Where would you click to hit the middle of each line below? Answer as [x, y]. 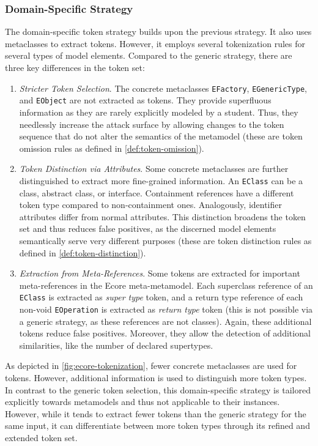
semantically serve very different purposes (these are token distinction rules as [165, 240]
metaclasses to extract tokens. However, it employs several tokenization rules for [155, 43]
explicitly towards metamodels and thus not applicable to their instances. [142, 402]
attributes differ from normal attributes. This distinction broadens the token [162, 216]
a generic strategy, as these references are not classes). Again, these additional [165, 321]
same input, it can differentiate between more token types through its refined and [157, 426]
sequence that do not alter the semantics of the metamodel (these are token [161, 136]
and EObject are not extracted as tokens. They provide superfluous [145, 100]
